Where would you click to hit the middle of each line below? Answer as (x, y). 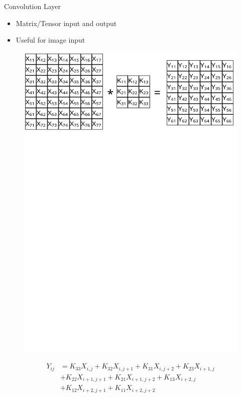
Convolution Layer (33, 6)
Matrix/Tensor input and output (66, 23)
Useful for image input (50, 40)
